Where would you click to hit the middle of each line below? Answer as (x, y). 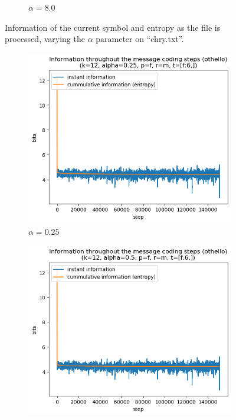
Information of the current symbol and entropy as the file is (113, 27)
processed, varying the (45, 39)
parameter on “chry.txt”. (140, 39)
